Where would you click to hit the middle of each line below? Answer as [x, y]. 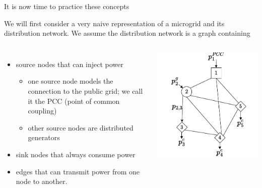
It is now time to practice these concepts [67, 6]
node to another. [42, 181]
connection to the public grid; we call [85, 90]
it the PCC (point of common [74, 101]
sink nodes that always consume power [76, 154]
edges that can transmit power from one [78, 171]
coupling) [42, 111]
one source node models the [71, 81]
